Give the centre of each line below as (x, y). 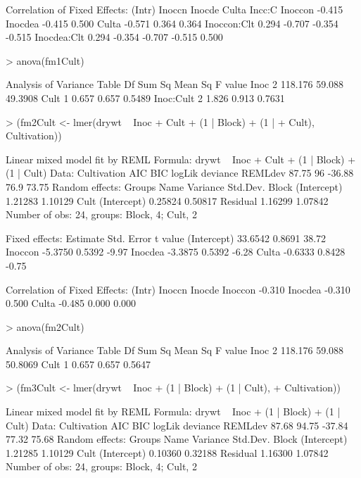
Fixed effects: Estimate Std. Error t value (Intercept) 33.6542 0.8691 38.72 (166, 238)
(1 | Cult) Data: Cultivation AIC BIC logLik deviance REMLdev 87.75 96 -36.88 (180, 173)
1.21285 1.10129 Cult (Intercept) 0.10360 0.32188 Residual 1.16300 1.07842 (167, 452)
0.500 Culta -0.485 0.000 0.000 (71, 303)
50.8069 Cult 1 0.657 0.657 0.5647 (78, 364)
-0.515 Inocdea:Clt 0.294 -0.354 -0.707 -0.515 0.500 (114, 37)
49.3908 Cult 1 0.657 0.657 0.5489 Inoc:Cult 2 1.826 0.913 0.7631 (145, 98)
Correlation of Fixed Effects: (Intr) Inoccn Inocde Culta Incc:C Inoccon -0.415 (175, 9)
